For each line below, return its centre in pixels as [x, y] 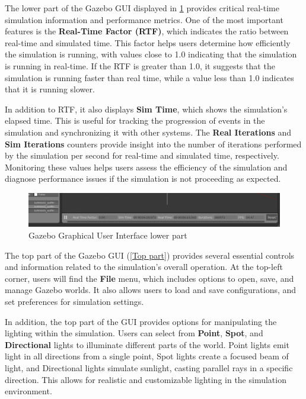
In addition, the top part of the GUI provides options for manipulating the [141, 321]
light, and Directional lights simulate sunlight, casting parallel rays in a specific [149, 367]
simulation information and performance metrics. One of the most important [144, 19]
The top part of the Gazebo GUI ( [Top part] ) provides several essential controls [150, 255]
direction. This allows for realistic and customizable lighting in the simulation [146, 379]
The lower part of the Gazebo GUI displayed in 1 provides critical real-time [142, 8]
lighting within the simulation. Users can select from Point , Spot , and [134, 333]
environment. [28, 391]
